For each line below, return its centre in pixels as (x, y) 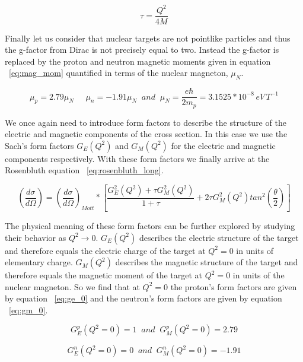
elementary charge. (39, 262)
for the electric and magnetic (223, 145)
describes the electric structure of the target (219, 237)
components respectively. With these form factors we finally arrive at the (137, 158)
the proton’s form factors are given (234, 286)
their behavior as (36, 237)
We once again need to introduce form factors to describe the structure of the (146, 122)
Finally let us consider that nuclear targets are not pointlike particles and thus (148, 38)
